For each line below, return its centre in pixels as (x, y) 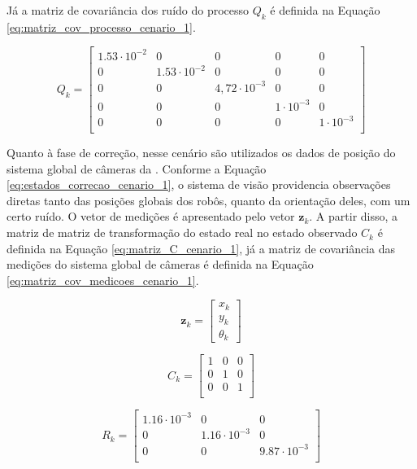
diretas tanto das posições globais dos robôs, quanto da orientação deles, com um (208, 200)
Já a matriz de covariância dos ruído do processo (128, 10)
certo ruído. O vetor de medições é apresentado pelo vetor (151, 216)
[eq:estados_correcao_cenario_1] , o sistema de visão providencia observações (199, 184)
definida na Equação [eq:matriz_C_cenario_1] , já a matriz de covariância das (201, 248)
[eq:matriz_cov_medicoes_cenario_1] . (103, 280)
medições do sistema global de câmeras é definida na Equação (160, 264)
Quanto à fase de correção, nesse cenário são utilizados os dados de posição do (201, 153)
